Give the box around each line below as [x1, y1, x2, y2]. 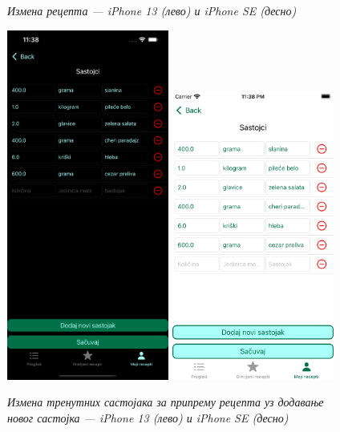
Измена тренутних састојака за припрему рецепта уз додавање [7, 394, 324, 410]
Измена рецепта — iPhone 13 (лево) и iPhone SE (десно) [7, 2, 297, 18]
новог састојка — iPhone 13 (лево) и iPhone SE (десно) [7, 409, 289, 426]
